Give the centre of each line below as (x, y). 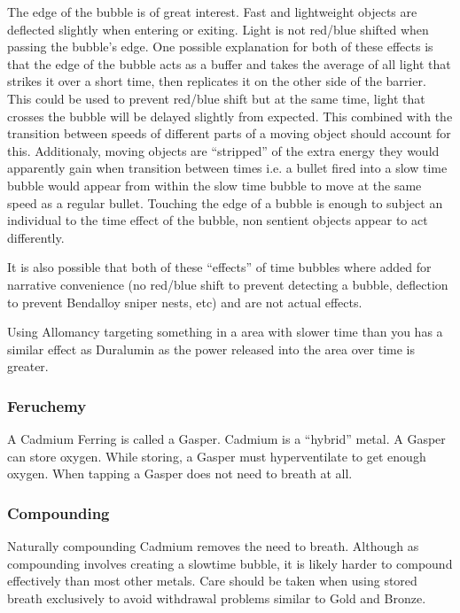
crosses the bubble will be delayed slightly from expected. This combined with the (230, 116)
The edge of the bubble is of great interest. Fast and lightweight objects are (212, 12)
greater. (28, 366)
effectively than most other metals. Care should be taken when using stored (212, 581)
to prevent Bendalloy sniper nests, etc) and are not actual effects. (185, 302)
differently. (36, 237)
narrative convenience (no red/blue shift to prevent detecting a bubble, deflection (228, 284)
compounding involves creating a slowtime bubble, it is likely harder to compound (230, 563)
